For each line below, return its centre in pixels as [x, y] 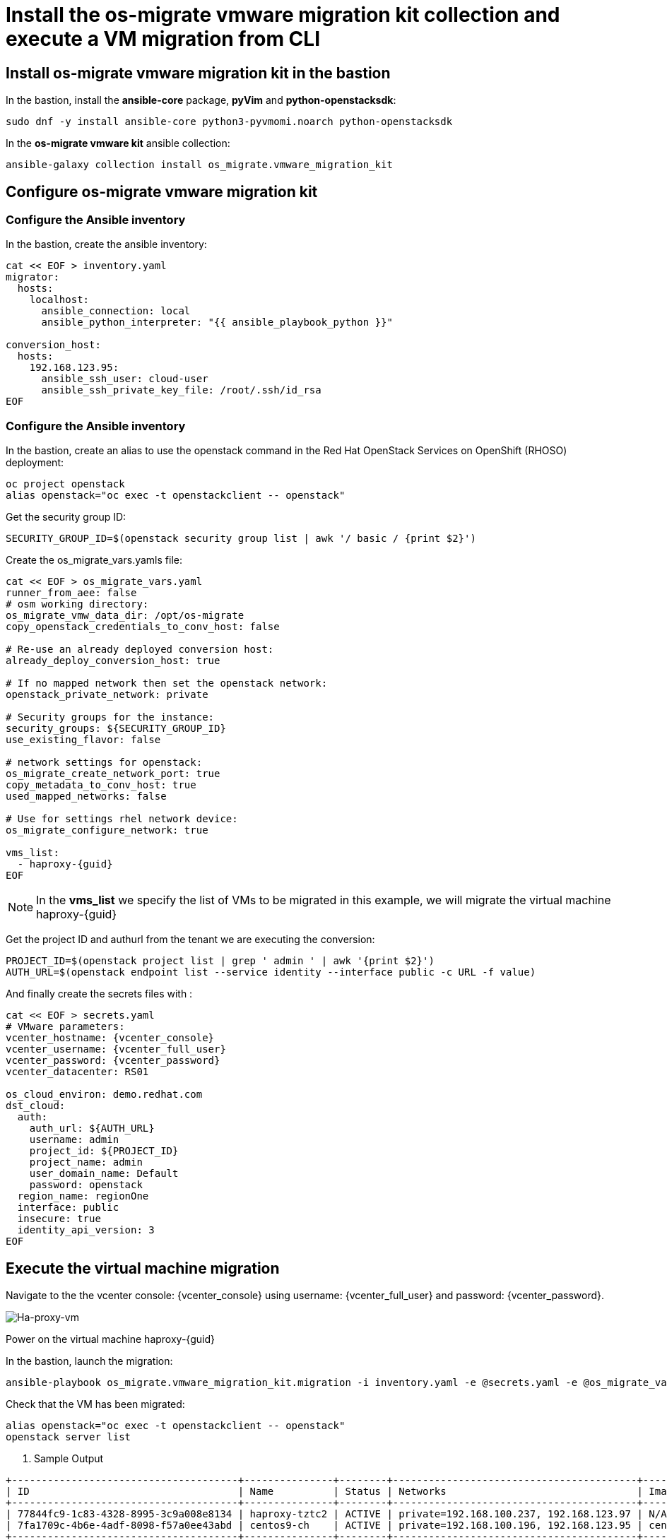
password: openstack [86, 1185]
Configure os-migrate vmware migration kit [162, 191]
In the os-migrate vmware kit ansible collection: [118, 143]
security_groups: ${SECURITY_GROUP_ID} [116, 729]
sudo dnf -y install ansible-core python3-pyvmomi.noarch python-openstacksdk [229, 122]
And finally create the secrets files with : [99, 994]
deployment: [35, 463]
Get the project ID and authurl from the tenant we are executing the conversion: [190, 940]
